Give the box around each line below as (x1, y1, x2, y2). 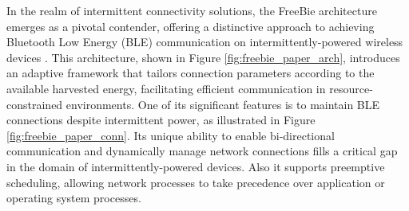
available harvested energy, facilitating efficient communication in (6, 80, 326, 96)
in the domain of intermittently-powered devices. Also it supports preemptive (6, 158, 385, 174)
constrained (6, 96, 63, 112)
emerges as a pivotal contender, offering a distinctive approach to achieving (6, 18, 375, 34)
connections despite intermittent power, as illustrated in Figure (6, 111, 316, 128)
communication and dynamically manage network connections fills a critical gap (6, 143, 398, 159)
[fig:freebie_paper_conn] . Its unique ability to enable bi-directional (6, 127, 335, 143)
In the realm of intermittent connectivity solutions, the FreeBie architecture (6, 2, 377, 18)
